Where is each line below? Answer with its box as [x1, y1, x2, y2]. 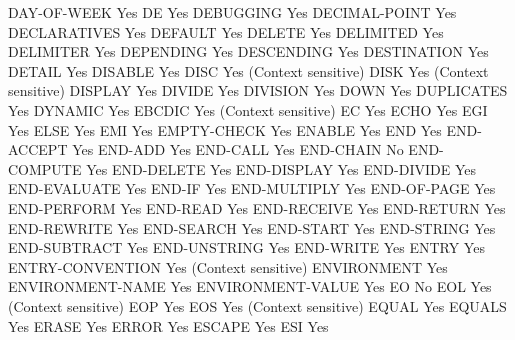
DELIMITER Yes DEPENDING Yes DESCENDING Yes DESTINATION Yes [8, 41, 489, 62]
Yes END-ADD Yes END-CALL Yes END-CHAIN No [72, 139, 404, 160]
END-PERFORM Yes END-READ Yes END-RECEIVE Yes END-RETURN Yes [8, 197, 506, 218]
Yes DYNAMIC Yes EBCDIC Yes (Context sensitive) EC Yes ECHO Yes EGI [8, 99, 488, 120]
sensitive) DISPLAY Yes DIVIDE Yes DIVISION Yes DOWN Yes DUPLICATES [8, 80, 508, 101]
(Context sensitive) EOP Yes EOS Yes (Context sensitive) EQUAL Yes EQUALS [8, 295, 507, 316]
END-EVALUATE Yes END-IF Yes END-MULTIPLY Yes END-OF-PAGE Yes [8, 178, 496, 199]
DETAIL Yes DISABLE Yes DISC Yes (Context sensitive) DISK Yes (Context [8, 60, 489, 81]
